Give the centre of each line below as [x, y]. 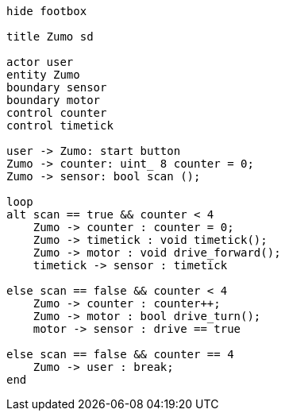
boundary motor [54, 100]
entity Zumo [43, 75]
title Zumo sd [50, 37]
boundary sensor [57, 87]
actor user [40, 62]
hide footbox [47, 11]
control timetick [60, 125]
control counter [57, 113]
